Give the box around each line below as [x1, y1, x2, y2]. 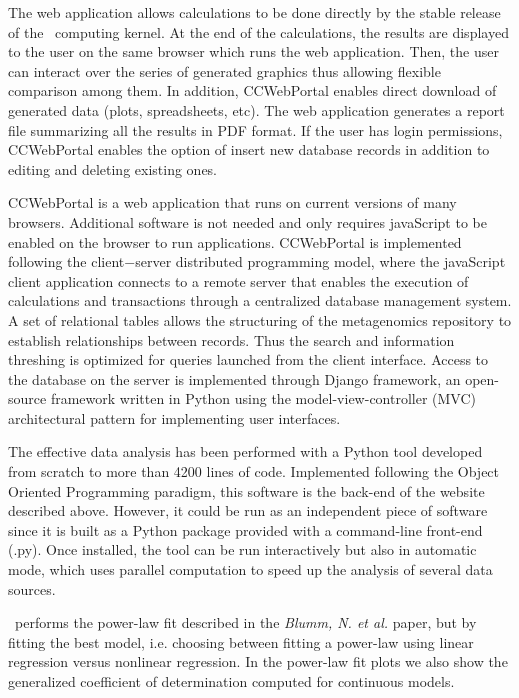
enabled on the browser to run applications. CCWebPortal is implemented [8, 231, 462, 252]
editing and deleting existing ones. [8, 158, 218, 179]
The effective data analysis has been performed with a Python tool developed [8, 441, 483, 462]
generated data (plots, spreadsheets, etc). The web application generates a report [8, 99, 505, 120]
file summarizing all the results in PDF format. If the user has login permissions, [8, 119, 503, 140]
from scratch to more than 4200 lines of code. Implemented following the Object [8, 461, 500, 482]
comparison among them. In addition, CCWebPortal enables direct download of [8, 80, 497, 101]
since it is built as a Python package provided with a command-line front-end [8, 519, 483, 540]
